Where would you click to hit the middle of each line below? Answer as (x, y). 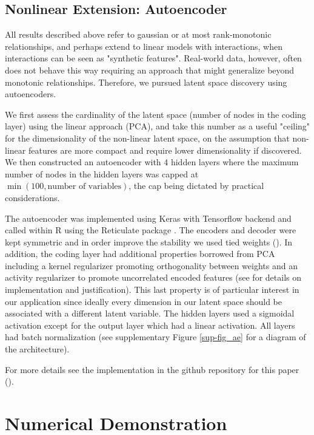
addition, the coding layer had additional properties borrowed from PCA (140, 254)
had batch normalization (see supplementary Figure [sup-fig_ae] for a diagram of (155, 337)
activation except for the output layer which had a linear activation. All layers (150, 325)
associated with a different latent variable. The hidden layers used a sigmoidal (150, 313)
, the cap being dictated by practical (196, 186)
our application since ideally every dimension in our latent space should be (144, 301)
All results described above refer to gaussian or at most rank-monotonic (138, 34)
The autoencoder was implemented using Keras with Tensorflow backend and (148, 218)
